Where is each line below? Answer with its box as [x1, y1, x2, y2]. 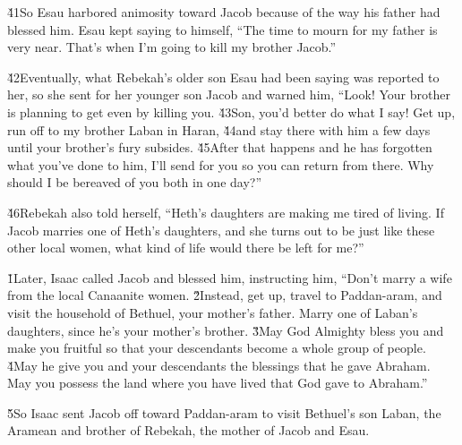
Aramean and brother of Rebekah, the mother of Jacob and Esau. [7, 421, 370, 440]
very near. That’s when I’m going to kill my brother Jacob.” [7, 38, 337, 56]
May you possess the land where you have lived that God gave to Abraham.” [7, 373, 428, 392]
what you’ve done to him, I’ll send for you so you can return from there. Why [7, 155, 434, 174]
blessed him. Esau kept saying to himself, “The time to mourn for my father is [7, 20, 438, 39]
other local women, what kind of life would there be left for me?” [7, 238, 364, 257]
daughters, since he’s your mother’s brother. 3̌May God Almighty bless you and [7, 321, 444, 339]
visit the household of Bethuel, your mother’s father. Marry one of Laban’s [7, 303, 418, 321]
